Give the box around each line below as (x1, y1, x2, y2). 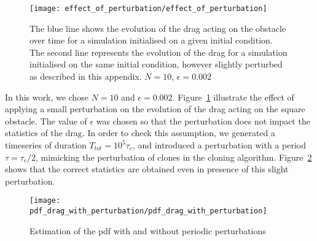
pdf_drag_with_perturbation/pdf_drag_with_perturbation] (29, 207, 267, 216)
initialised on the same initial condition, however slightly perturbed (29, 58, 283, 71)
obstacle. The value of (5, 114, 87, 127)
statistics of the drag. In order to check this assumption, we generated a (5, 126, 276, 139)
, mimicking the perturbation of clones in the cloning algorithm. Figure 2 (35, 150, 312, 163)
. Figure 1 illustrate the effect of (172, 90, 294, 103)
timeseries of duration (5, 139, 87, 151)
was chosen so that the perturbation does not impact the (96, 114, 310, 127)
